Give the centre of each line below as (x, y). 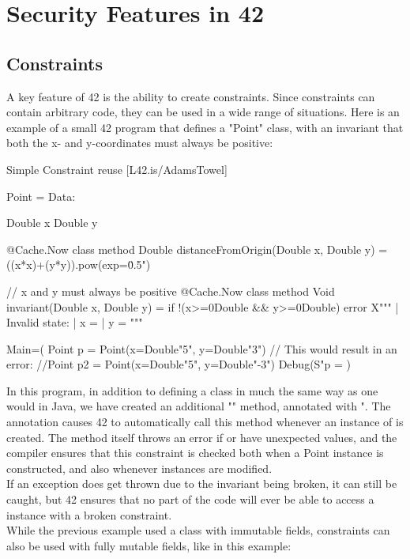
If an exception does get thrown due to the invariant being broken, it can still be (202, 483)
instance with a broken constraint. (89, 514)
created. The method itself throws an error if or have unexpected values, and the (202, 437)
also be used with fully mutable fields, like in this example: (149, 545)
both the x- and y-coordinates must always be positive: (140, 143)
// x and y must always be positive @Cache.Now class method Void (171, 291)
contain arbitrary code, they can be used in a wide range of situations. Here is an (203, 112)
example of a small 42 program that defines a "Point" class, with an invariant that (205, 127)
